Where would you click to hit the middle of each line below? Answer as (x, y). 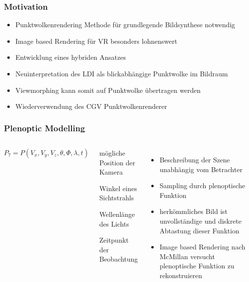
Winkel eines (118, 188)
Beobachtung (119, 259)
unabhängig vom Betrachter (201, 169)
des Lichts (114, 223)
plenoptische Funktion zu (197, 266)
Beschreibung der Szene (195, 159)
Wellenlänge (117, 214)
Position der (117, 162)
